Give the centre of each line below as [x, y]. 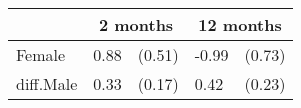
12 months [240, 24]
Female [41, 54]
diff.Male [47, 83]
